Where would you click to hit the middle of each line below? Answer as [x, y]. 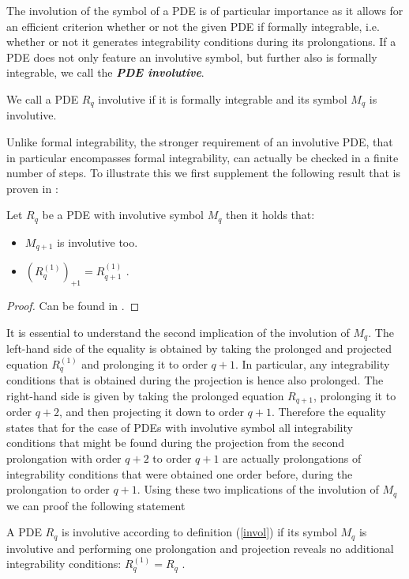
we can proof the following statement [96, 505]
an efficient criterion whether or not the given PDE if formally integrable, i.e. [193, 26]
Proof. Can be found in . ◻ [73, 306]
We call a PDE [43, 98]
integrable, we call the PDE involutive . [105, 72]
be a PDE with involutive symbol [123, 215]
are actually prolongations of [292, 458]
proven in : [32, 188]
